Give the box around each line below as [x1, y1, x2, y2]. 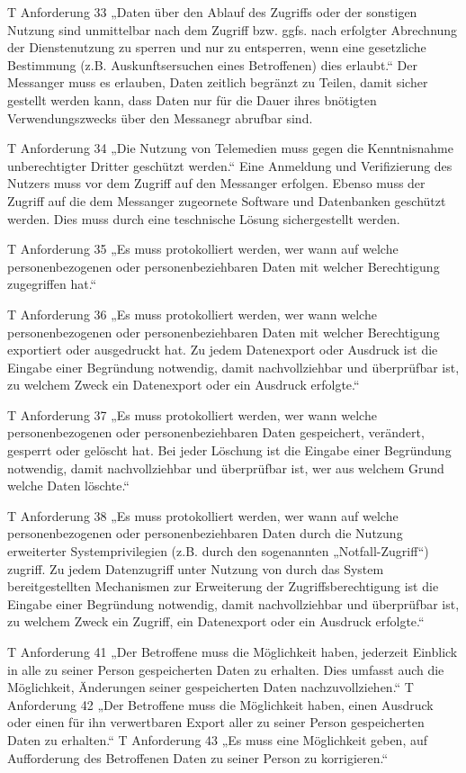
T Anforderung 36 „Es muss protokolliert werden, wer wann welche [7, 304, 377, 323]
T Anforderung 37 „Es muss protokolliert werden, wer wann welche [7, 405, 377, 424]
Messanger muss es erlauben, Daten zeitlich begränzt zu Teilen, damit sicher [7, 73, 428, 92]
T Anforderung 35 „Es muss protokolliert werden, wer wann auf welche [7, 239, 399, 258]
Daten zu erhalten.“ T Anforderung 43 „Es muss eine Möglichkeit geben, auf [7, 730, 428, 749]
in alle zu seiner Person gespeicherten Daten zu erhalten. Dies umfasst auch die [7, 660, 444, 679]
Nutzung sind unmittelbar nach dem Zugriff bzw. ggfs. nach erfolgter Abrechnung [7, 20, 458, 39]
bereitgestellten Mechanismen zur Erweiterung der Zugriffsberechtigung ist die [7, 577, 439, 596]
